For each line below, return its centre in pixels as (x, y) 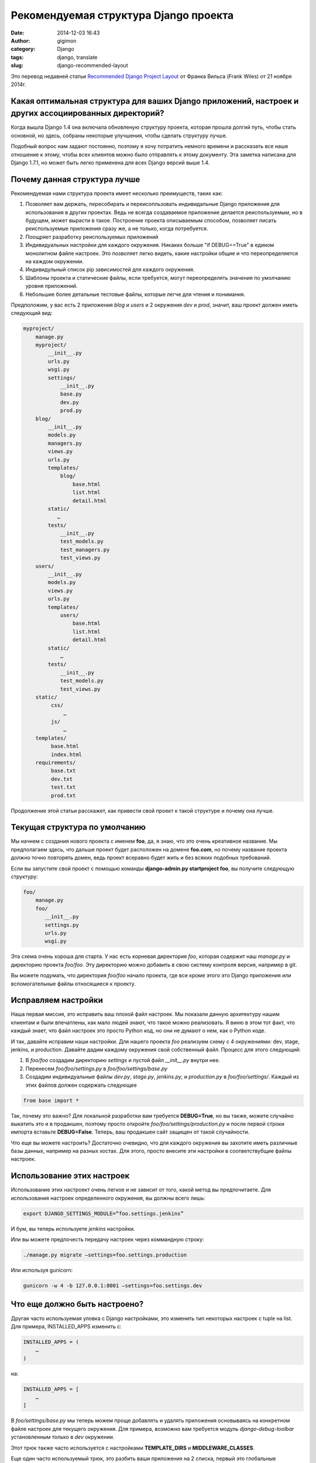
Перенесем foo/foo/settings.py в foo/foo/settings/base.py (97, 1069)
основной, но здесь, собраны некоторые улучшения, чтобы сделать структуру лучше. (119, 135)
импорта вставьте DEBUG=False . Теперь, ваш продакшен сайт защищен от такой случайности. (130, 1132)
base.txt (63, 771)
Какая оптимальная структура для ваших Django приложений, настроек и (155, 101)
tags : (17, 57)
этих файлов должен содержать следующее (81, 1085)
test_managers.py (85, 550)
